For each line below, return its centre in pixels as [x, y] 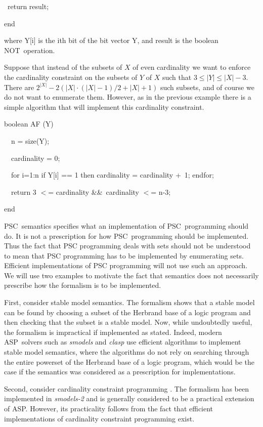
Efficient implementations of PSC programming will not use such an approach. [126, 265]
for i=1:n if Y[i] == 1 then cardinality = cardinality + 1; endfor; [112, 175]
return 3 [24, 191]
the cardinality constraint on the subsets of [71, 77]
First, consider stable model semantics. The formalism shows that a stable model [129, 302]
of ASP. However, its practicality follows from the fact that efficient [109, 408]
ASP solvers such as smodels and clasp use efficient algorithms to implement [123, 342]
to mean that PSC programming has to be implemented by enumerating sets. [124, 255]
